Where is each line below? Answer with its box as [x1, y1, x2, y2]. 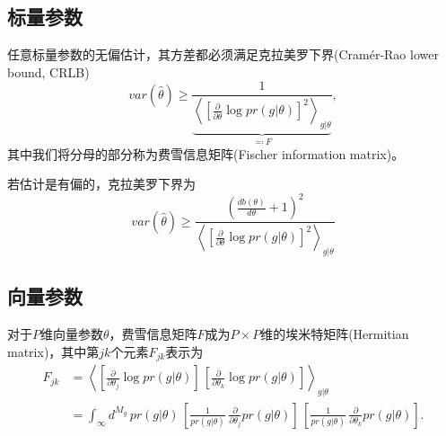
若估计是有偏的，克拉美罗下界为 [7, 174, 196, 193]
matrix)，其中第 [7, 342, 100, 360]
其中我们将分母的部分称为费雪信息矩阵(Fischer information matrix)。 [7, 144, 405, 163]
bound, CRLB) [7, 62, 90, 81]
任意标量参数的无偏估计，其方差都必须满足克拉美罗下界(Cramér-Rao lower [7, 45, 439, 64]
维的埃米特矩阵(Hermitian [260, 325, 409, 343]
